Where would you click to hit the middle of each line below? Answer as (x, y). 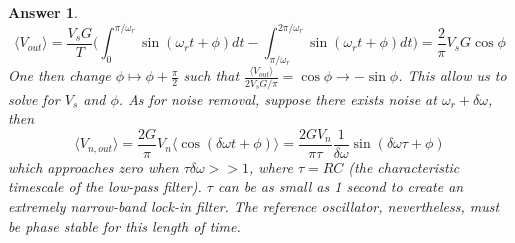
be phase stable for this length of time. (124, 225)
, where (271, 166)
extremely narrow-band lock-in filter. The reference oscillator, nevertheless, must (254, 205)
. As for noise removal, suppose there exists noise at (277, 98)
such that (211, 75)
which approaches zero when (93, 166)
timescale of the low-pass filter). (105, 186)
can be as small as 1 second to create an (340, 186)
